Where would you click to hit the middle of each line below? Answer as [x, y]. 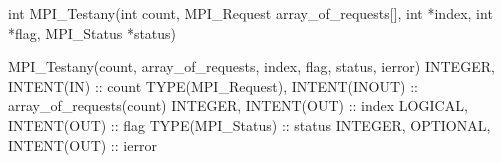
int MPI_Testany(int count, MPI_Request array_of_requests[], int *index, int [250, 13]
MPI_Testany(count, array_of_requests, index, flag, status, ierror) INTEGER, [251, 66]
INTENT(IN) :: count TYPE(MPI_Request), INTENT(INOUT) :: [213, 85]
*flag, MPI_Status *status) [92, 32]
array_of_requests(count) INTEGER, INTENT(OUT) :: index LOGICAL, [238, 105]
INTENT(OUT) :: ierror [82, 144]
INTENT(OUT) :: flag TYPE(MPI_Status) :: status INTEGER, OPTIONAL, [249, 124]
